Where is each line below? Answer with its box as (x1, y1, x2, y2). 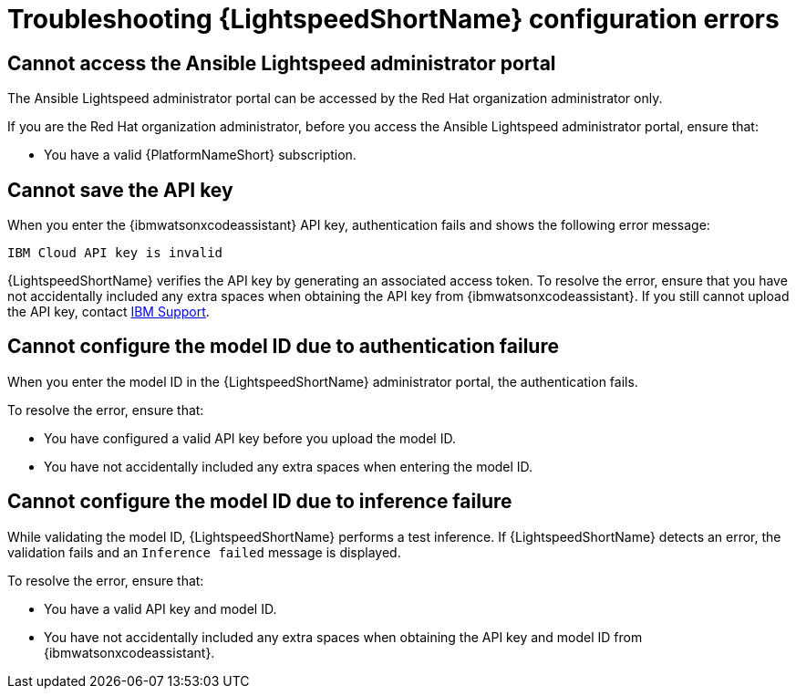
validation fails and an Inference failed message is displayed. (7, 544, 401, 560)
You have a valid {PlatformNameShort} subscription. (44, 147, 357, 163)
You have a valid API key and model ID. (44, 600, 277, 617)
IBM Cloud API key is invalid (7, 245, 223, 261)
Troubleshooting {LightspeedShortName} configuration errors (7, 4, 780, 35)
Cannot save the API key (7, 178, 233, 202)
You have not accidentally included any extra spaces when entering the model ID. (44, 458, 533, 474)
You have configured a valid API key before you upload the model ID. (44, 430, 456, 446)
